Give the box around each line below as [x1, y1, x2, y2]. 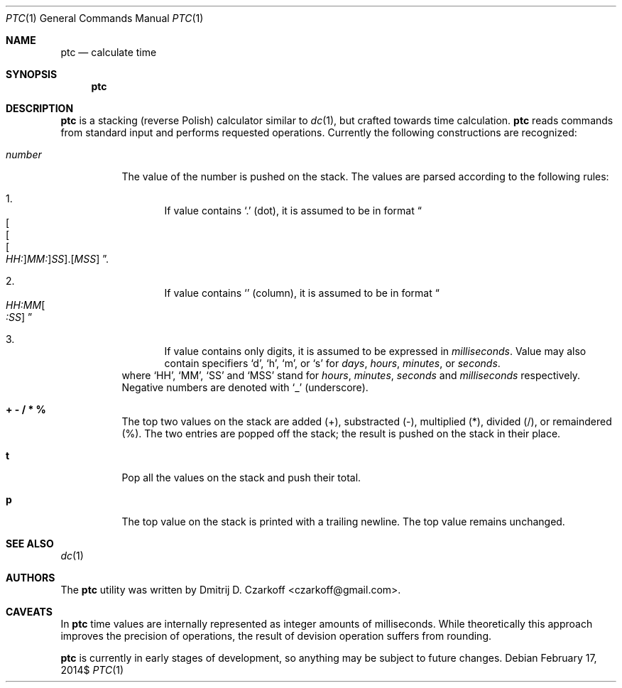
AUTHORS [6, 572, 55, 584]
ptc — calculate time [60, 46, 157, 58]
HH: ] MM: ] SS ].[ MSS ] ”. [6, 253, 109, 265]
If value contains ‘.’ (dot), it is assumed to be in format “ [164, 204, 422, 217]
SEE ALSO [6, 537, 54, 550]
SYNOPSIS [6, 68, 58, 80]
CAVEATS [6, 606, 53, 618]
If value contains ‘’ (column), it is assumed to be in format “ [164, 287, 440, 299]
